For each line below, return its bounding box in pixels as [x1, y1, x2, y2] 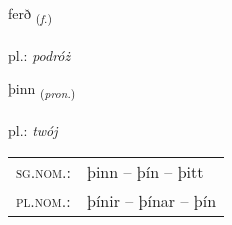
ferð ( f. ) [8, 3, 52, 26]
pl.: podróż [8, 44, 71, 65]
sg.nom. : [16, 159, 71, 183]
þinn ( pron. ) [8, 78, 76, 102]
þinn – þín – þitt [87, 159, 204, 183]
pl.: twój [8, 120, 58, 141]
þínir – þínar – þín [87, 188, 217, 212]
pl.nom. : [16, 188, 71, 212]
